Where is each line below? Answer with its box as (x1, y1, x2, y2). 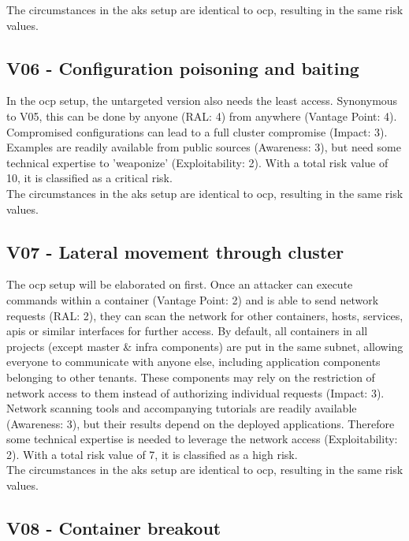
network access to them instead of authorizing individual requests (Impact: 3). (6, 384, 385, 401)
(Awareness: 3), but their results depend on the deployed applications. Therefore (6, 415, 395, 431)
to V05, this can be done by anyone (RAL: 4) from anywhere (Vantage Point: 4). (6, 107, 397, 124)
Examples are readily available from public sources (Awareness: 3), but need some (6, 139, 401, 155)
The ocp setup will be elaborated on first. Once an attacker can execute (6, 276, 353, 293)
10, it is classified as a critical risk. (6, 170, 173, 186)
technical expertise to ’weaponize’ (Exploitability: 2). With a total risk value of (6, 154, 389, 170)
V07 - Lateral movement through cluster (6, 239, 344, 263)
